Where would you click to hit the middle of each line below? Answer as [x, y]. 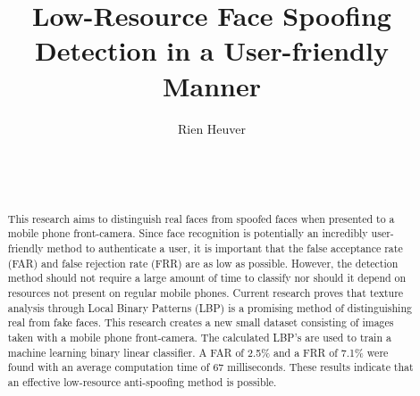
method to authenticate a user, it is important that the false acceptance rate [225, 247]
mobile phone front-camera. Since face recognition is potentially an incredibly [188, 233]
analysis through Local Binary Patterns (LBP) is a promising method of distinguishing [210, 307]
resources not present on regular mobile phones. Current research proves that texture [206, 292]
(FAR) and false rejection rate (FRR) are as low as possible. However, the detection [203, 263]
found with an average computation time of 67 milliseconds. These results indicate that [210, 367]
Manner [212, 85]
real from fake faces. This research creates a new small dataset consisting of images [201, 322]
